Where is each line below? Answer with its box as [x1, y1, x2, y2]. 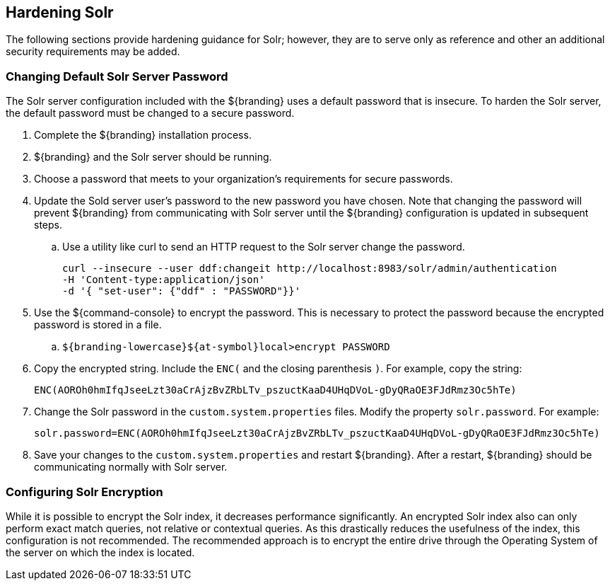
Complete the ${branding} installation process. [34, 129, 252, 142]
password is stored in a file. [34, 318, 162, 331]
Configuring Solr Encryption [6, 484, 163, 499]
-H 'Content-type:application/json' [62, 274, 265, 286]
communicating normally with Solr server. [34, 461, 228, 473]
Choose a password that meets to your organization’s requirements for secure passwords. [34, 173, 453, 185]
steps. [34, 219, 62, 231]
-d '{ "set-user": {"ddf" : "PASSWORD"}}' [62, 285, 301, 297]
